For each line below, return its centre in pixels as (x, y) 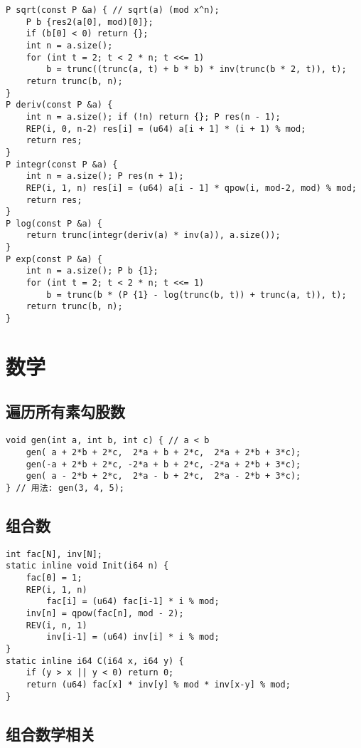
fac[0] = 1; (54, 578)
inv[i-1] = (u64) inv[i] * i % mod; (133, 637)
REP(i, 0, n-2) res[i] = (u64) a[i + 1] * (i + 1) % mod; (166, 129)
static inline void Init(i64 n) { (87, 566)
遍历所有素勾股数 (65, 411)
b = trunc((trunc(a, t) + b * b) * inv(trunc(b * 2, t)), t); (196, 69)
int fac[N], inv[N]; (54, 554)
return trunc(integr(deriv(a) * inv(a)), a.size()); (153, 235)
